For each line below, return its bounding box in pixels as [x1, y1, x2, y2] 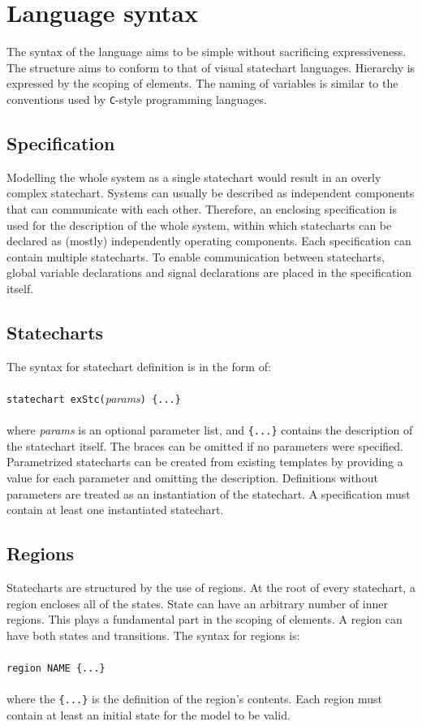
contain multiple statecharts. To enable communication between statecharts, [6, 248, 385, 265]
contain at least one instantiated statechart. [6, 501, 224, 518]
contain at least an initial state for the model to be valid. [6, 706, 291, 723]
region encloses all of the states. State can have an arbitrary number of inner [6, 594, 388, 611]
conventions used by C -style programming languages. [6, 90, 268, 107]
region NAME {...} [6, 662, 105, 674]
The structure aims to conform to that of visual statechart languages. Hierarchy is [6, 58, 416, 76]
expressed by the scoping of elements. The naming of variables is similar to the [6, 75, 398, 92]
